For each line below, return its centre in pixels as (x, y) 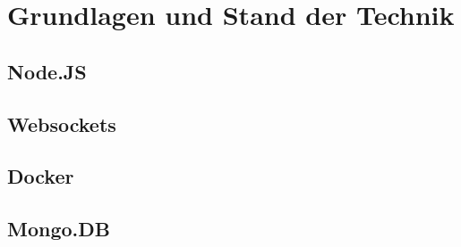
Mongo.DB (59, 229)
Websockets (62, 123)
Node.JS (47, 71)
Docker (41, 176)
